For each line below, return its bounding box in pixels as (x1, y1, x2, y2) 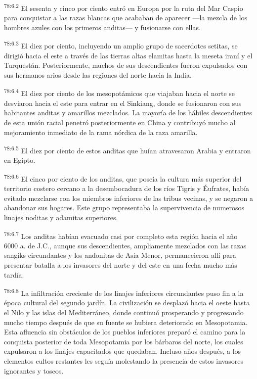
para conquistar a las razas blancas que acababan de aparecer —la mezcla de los (4, 12, 248, 23)
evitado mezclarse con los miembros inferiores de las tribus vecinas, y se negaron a (4, 192, 253, 203)
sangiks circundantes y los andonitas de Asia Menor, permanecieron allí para (4, 250, 236, 260)
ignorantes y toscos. (4, 365, 64, 376)
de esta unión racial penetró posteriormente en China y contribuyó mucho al (4, 117, 236, 127)
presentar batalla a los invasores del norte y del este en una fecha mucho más (4, 260, 237, 270)
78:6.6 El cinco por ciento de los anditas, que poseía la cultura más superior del (4, 172, 242, 184)
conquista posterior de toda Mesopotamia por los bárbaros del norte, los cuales (4, 336, 243, 346)
